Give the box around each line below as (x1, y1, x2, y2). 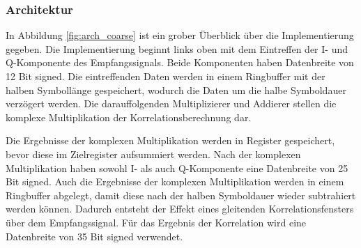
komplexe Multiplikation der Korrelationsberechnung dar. (6, 109, 252, 124)
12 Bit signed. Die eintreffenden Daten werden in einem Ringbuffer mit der (6, 69, 325, 83)
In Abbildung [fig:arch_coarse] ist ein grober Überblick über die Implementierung (6, 28, 354, 42)
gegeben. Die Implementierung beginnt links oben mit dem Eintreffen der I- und (6, 41, 348, 56)
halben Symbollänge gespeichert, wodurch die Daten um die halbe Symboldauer (6, 82, 346, 97)
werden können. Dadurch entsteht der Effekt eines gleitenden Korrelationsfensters (6, 201, 354, 216)
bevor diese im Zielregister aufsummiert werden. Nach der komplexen (6, 146, 301, 161)
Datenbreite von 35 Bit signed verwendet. (6, 228, 183, 243)
